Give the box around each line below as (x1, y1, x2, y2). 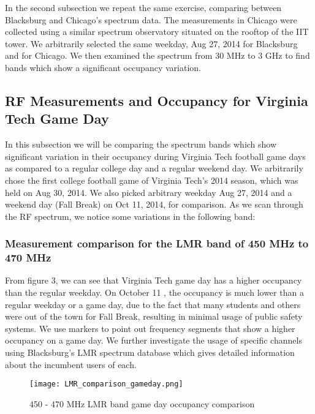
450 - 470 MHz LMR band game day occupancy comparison (29, 397, 255, 410)
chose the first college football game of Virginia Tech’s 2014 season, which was (5, 173, 298, 186)
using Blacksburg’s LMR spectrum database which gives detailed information (5, 346, 295, 359)
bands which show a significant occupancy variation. (5, 61, 201, 73)
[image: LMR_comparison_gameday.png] (29, 380, 183, 389)
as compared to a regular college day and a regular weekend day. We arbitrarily (5, 162, 303, 175)
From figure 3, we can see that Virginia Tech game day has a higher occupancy (5, 274, 302, 287)
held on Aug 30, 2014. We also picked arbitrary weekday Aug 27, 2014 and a (5, 186, 292, 198)
